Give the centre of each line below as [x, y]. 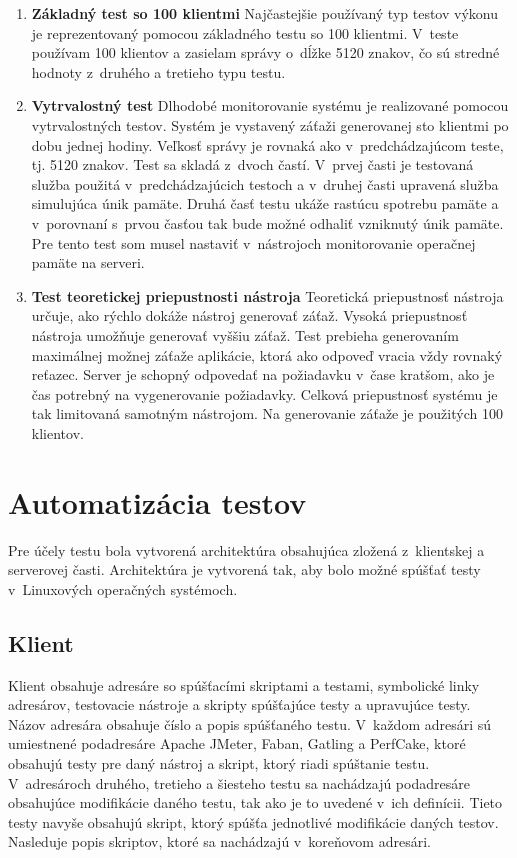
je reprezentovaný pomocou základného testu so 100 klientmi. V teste [245, 32]
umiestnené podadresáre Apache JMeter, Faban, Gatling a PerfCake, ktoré [237, 743]
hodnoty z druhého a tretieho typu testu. [158, 71]
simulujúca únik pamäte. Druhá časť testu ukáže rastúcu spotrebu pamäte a [265, 203]
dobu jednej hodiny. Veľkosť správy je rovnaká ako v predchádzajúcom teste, [267, 144]
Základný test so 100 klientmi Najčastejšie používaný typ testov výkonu [264, 13]
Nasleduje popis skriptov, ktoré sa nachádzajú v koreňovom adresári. [219, 841]
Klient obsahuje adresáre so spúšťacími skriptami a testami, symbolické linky [244, 684]
